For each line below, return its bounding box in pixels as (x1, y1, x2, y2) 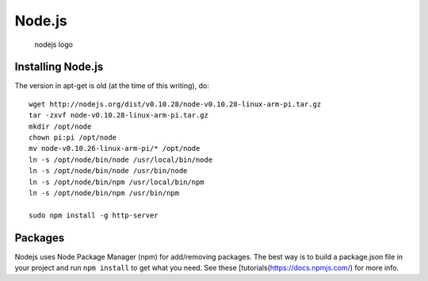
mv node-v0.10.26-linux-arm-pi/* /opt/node (29, 144, 201, 153)
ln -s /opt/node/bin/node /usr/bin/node (29, 167, 188, 175)
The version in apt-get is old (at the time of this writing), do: (14, 81, 209, 90)
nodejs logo (34, 40, 73, 49)
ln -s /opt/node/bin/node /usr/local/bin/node (29, 155, 213, 164)
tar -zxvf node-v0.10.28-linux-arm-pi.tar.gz (29, 111, 209, 120)
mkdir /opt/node (29, 121, 92, 131)
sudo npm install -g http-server (29, 210, 159, 220)
